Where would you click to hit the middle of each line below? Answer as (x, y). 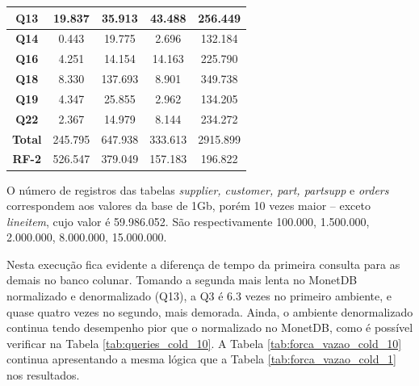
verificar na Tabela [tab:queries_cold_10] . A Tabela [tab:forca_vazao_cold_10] (204, 343)
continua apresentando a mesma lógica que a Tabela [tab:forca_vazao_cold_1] (201, 359)
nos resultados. (43, 375)
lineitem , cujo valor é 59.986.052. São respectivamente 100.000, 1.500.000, (188, 221)
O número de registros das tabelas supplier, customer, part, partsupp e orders (198, 189)
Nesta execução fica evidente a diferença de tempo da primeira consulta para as (203, 264)
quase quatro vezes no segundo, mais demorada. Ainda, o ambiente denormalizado (210, 311)
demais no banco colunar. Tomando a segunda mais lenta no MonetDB (182, 280)
